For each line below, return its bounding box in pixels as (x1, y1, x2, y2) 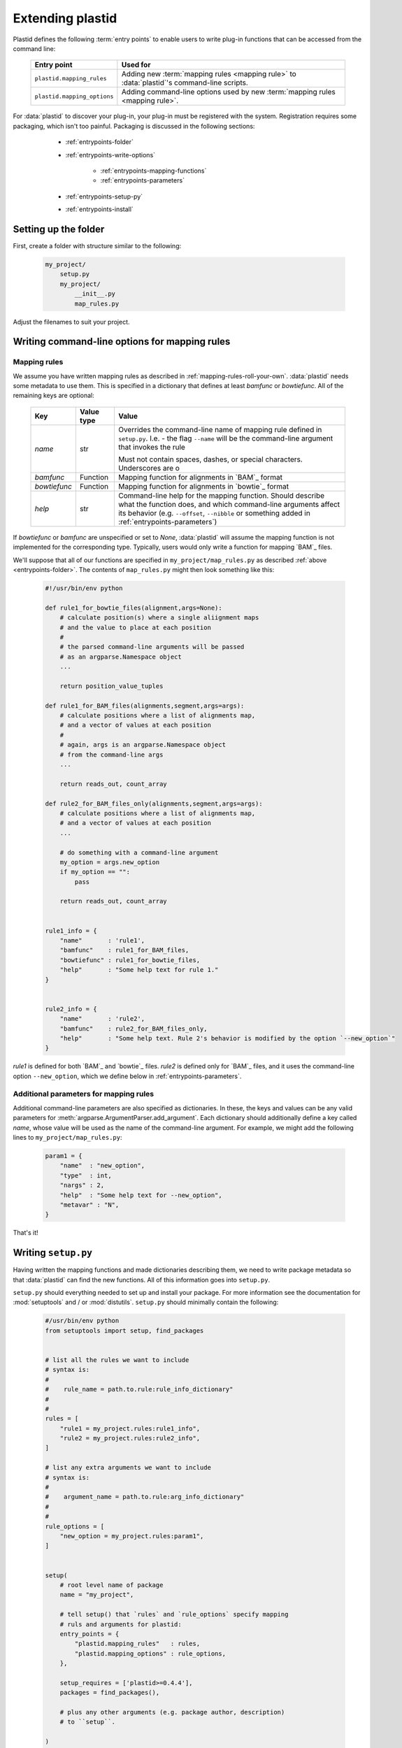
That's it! (13, 1228, 38, 1237)
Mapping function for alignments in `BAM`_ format (117, 472, 283, 482)
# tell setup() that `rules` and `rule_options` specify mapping (59, 1610, 289, 1619)
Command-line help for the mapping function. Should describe (117, 490, 325, 500)
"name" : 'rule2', (59, 1015, 145, 1023)
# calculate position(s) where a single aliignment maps (59, 614, 259, 622)
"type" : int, (59, 1171, 112, 1180)
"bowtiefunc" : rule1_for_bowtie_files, (59, 956, 201, 964)
